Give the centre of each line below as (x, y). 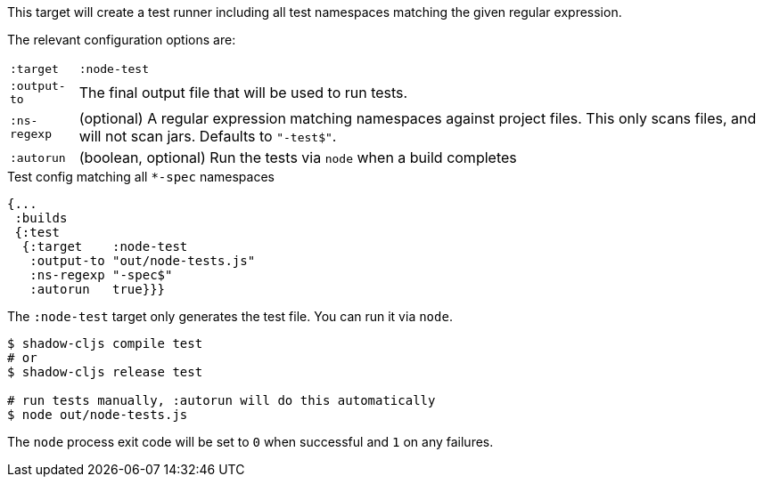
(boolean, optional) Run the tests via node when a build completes (298, 157)
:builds (41, 218)
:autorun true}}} (98, 289)
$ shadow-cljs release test (105, 372)
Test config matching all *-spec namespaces (141, 177)
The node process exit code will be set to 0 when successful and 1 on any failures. (250, 442)
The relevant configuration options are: (122, 40)
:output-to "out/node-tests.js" (143, 261)
